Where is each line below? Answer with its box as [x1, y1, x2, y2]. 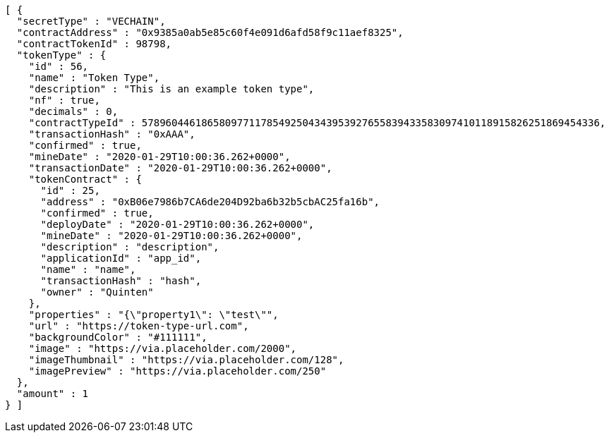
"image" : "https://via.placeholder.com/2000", [28, 343, 297, 354]
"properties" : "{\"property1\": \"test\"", [28, 309, 279, 320]
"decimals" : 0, [28, 106, 119, 117]
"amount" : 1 [16, 388, 89, 399]
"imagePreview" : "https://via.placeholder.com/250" [28, 365, 327, 377]
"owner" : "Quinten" [40, 286, 154, 298]
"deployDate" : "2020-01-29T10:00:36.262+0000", [40, 219, 315, 230]
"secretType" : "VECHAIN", [16, 16, 166, 27]
